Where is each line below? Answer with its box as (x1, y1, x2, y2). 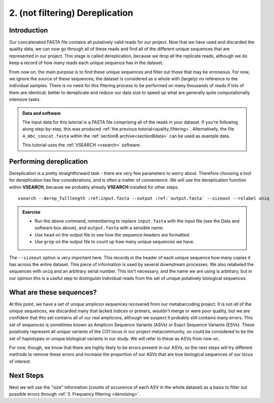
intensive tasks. (9, 97, 41, 102)
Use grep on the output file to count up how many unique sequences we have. (34, 239, 194, 245)
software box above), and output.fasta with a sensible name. (34, 225, 164, 231)
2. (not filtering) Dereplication (9, 7, 133, 18)
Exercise (22, 209, 41, 215)
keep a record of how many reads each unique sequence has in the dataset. (9, 60, 163, 66)
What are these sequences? (9, 288, 97, 297)
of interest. (9, 358, 31, 364)
